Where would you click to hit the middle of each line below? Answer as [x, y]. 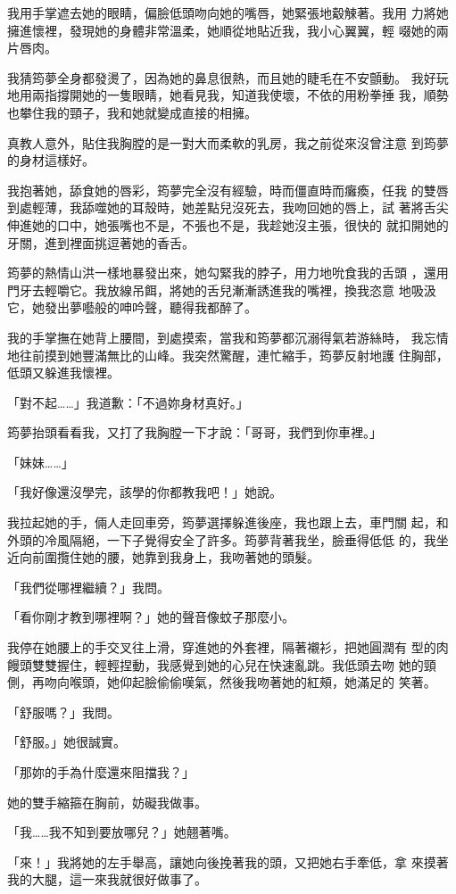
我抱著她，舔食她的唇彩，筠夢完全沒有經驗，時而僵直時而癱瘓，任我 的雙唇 [228, 190]
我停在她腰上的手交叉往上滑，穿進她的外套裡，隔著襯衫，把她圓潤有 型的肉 [228, 647]
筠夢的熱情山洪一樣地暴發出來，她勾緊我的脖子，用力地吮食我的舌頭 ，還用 [228, 273]
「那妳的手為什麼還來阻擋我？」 [101, 772]
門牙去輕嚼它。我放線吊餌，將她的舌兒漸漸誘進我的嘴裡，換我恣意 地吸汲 [222, 290]
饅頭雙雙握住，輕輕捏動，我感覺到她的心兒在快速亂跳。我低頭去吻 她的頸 [222, 664]
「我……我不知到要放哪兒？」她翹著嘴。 [122, 832]
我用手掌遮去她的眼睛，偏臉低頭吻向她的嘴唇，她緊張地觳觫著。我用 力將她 [228, 12]
